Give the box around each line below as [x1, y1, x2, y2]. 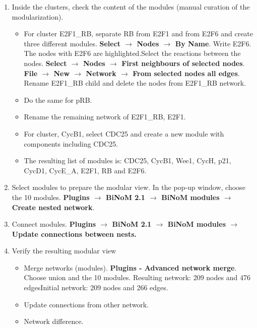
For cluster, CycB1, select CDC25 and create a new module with [24, 128, 224, 139]
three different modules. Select [24, 38, 121, 48]
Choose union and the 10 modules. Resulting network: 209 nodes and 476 [24, 272, 250, 283]
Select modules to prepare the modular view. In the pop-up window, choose [12, 182, 245, 192]
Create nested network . [12, 202, 95, 212]
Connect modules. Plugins [12, 219, 96, 229]
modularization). [12, 11, 63, 22]
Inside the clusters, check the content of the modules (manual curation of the [12, 2, 250, 12]
